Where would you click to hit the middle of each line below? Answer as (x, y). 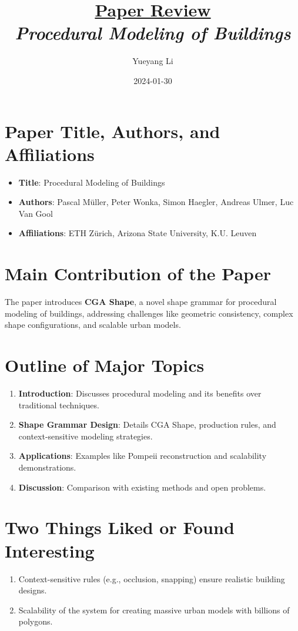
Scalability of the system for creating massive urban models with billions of (154, 610)
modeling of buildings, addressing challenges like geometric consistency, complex (149, 313)
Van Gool (36, 213)
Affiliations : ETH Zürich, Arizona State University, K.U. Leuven (138, 233)
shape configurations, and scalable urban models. (93, 325)
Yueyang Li (153, 61)
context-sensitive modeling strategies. (86, 436)
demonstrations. (47, 467)
